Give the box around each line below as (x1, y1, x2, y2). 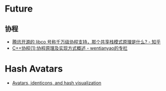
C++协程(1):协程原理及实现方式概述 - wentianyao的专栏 (12, 45, 128, 51)
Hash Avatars (5, 63, 63, 75)
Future (5, 3, 34, 15)
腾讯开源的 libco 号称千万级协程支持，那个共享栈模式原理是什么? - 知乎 (12, 39, 161, 44)
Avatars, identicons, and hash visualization (12, 79, 102, 86)
